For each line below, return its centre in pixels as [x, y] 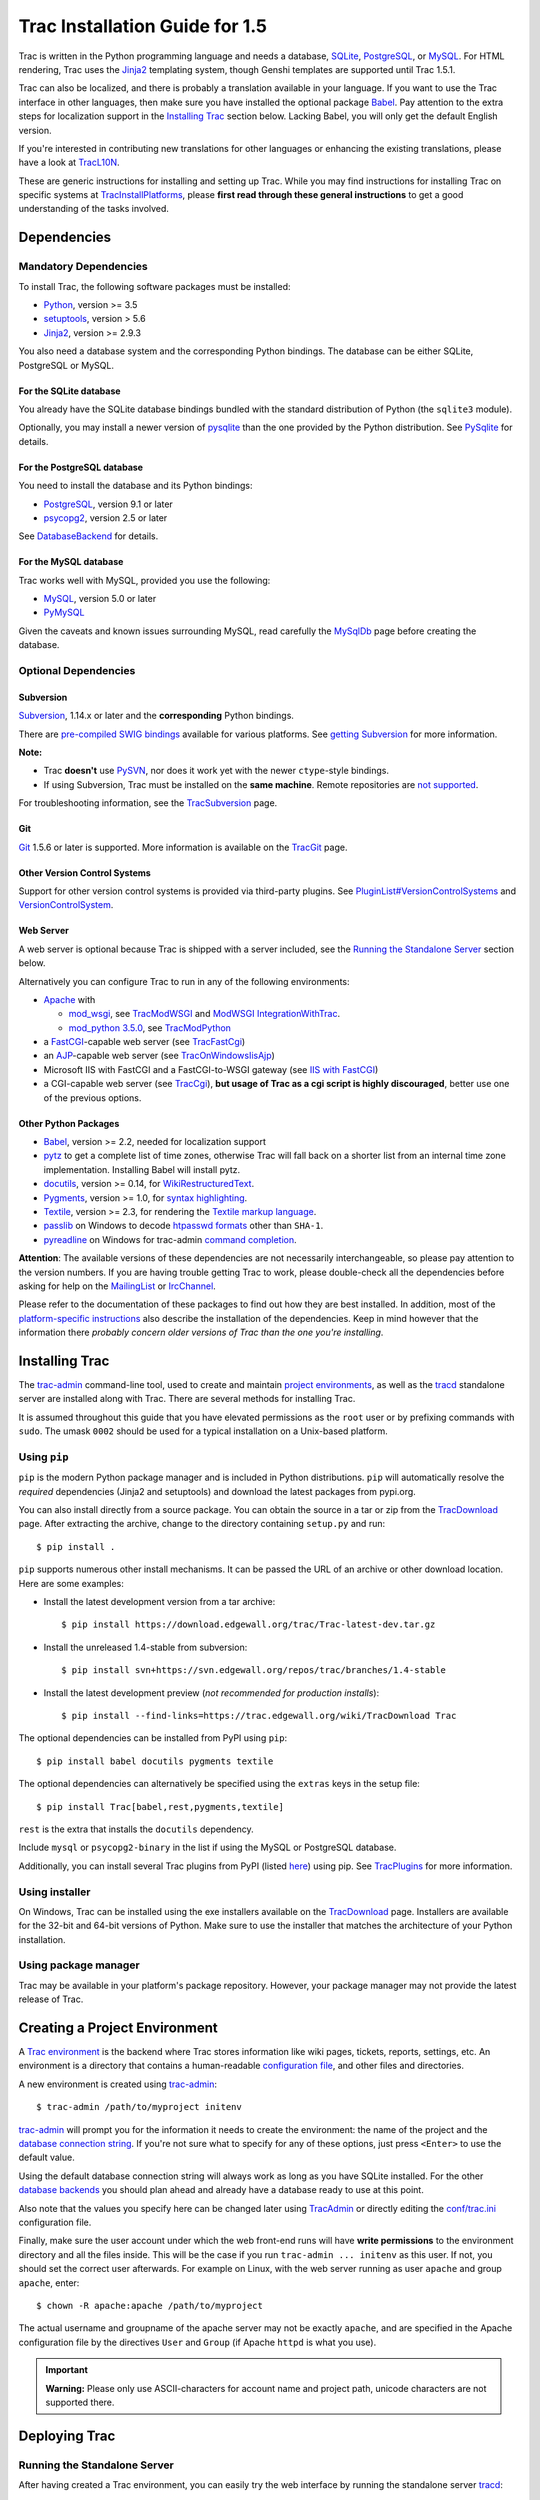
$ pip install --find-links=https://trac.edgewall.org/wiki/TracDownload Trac [259, 1715]
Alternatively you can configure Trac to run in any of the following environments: [184, 981]
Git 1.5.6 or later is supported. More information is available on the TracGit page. [183, 847]
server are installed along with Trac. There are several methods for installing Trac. [187, 1399]
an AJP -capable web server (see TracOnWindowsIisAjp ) [159, 1056]
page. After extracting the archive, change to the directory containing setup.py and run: [201, 1524]
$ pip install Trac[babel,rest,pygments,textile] [160, 1806]
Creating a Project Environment [118, 2028]
